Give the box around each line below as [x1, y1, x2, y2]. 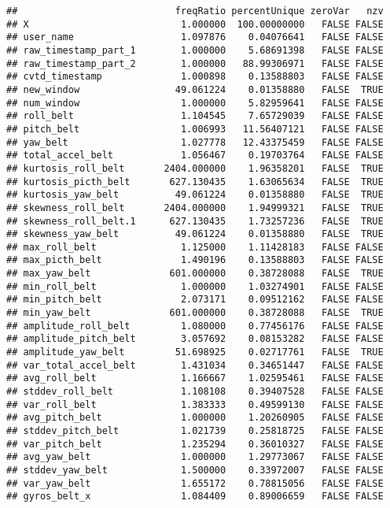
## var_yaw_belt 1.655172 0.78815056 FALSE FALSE [6, 477, 384, 489]
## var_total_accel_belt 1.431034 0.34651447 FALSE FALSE [6, 359, 384, 371]
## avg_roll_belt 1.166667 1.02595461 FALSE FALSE [6, 373, 384, 384]
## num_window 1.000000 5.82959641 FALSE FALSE [6, 97, 384, 109]
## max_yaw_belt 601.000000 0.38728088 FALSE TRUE [6, 268, 384, 280]
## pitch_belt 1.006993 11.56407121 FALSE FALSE [6, 123, 384, 135]
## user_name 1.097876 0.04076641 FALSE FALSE [6, 32, 384, 43]
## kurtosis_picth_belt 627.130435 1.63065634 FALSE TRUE [6, 176, 384, 187]
